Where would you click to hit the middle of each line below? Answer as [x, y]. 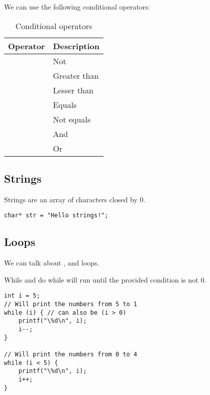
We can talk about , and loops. [52, 263]
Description [76, 46]
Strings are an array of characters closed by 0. [75, 199]
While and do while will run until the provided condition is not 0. [105, 279]
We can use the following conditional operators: [77, 7]
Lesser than [73, 90]
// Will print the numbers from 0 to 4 [71, 355]
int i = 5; [22, 296]
